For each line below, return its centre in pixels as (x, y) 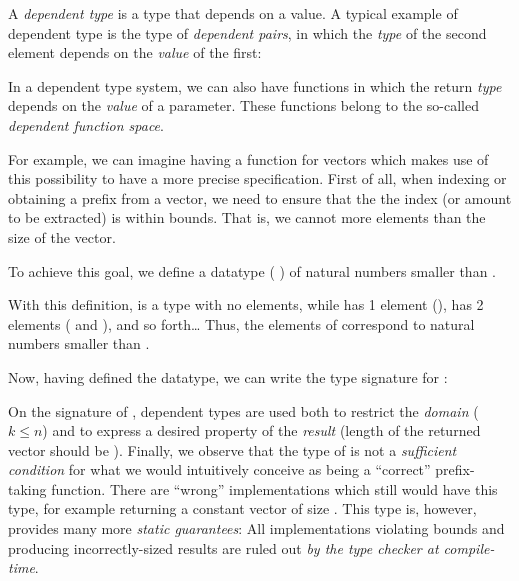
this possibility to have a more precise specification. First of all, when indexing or (257, 178)
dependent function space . (86, 124)
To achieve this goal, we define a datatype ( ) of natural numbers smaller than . (252, 270)
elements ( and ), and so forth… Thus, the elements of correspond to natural (241, 323)
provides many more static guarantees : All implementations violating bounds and (256, 528)
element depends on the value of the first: (135, 52)
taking (27, 488)
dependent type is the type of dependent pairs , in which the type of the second (247, 32)
